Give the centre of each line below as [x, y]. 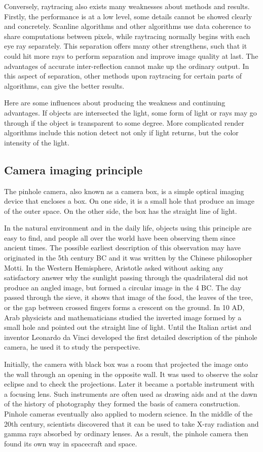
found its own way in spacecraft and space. [71, 443]
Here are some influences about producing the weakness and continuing [115, 103]
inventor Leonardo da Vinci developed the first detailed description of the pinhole [131, 337]
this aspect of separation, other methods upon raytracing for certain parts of [123, 76]
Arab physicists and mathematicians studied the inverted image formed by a [123, 317]
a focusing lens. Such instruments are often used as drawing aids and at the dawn [131, 393]
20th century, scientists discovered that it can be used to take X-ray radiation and [131, 423]
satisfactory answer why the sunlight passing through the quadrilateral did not [126, 277]
